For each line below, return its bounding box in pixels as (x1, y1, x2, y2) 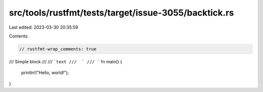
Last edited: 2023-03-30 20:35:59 (9, 24, 78, 30)
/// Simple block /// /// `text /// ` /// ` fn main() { (9, 58, 122, 64)
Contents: (9, 33, 29, 39)
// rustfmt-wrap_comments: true (19, 46, 97, 52)
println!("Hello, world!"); (21, 70, 69, 75)
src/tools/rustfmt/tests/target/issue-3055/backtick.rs (9, 7, 234, 18)
